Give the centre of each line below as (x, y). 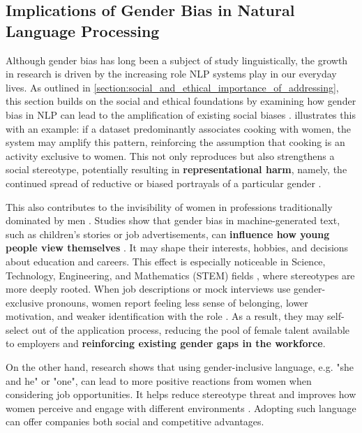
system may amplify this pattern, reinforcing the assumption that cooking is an (175, 142)
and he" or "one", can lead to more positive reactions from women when (159, 380)
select (17, 329)
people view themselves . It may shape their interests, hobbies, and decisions (177, 248)
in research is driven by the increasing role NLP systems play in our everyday (171, 74)
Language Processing (83, 30)
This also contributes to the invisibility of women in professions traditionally (169, 206)
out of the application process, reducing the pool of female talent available (191, 329)
